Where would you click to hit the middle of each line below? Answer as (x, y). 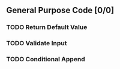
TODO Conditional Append (46, 59)
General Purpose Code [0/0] (60, 10)
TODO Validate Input (37, 43)
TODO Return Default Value (47, 27)
